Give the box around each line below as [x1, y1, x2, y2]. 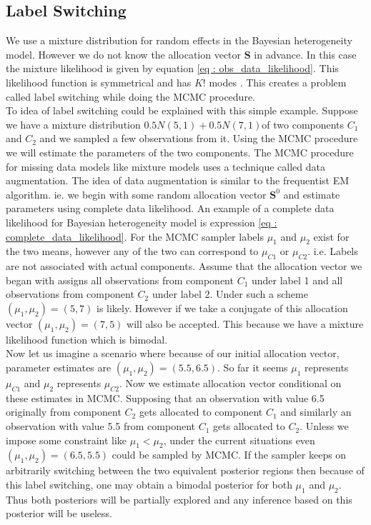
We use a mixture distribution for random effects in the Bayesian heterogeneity [6, 33, 352, 48]
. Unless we [300, 419, 349, 434]
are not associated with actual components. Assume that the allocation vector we [6, 259, 362, 274]
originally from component [6, 404, 122, 419]
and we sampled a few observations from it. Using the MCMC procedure [39, 131, 358, 146]
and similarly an [280, 404, 352, 419]
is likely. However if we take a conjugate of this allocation [97, 300, 348, 315]
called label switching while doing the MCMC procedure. [6, 89, 256, 104]
